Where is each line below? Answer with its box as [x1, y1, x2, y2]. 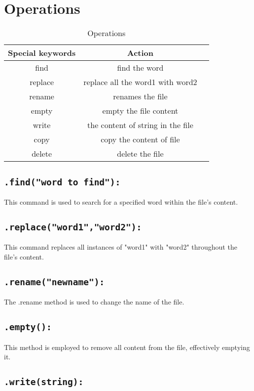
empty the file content [102, 105, 179, 117]
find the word [117, 62, 164, 74]
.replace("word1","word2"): [4, 221, 142, 232]
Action [127, 47, 154, 59]
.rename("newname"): [4, 276, 105, 287]
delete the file [117, 148, 164, 160]
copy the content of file [101, 133, 180, 145]
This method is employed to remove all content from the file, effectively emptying [4, 342, 250, 352]
